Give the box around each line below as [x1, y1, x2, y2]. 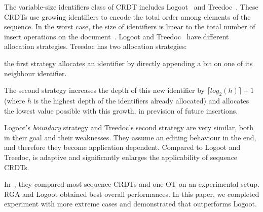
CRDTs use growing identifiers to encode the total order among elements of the [4, 11, 251, 22]
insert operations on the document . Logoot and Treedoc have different [4, 31, 229, 41]
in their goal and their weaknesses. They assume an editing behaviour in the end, [4, 132, 256, 142]
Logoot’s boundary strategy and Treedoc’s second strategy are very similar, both [4, 122, 254, 133]
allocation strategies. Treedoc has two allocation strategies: [4, 41, 187, 51]
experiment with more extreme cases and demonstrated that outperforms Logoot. [4, 198, 257, 209]
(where [4, 95, 25, 105]
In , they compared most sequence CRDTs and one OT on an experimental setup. [4, 179, 259, 189]
